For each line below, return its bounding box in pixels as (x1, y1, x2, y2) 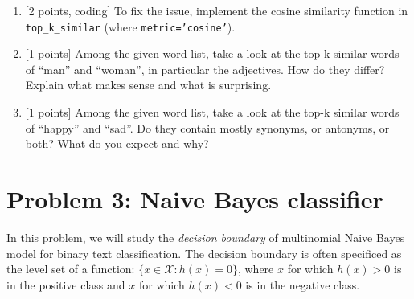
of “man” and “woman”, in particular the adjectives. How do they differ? (25, 60, 385, 77)
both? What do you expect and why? (25, 135, 209, 152)
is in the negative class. (245, 276, 360, 293)
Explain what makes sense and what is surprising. (25, 76, 272, 93)
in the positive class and (6, 276, 125, 293)
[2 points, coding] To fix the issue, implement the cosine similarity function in (25, 2, 408, 18)
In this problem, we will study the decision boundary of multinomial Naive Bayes (6, 228, 405, 245)
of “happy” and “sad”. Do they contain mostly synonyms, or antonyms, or (25, 119, 390, 136)
